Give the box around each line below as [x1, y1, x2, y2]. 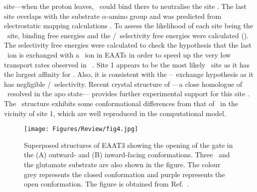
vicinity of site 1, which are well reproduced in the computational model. [4, 108, 226, 118]
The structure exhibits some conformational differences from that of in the [4, 98, 238, 108]
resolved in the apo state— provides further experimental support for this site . [7, 88, 250, 99]
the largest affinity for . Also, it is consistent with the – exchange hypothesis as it [4, 69, 254, 79]
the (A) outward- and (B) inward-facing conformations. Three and [24, 149, 230, 160]
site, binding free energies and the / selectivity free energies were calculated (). [7, 30, 249, 40]
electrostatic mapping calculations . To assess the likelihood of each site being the [4, 20, 253, 31]
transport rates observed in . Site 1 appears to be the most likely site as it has [4, 59, 250, 69]
